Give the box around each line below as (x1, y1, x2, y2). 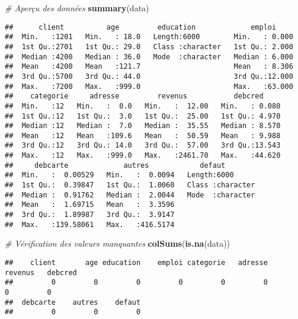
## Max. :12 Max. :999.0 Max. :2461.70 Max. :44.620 (5, 151, 281, 160)
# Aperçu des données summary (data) (5, 2, 149, 14)
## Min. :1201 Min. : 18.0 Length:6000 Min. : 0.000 (5, 33, 293, 42)
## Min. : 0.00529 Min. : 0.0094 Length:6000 (5, 171, 234, 180)
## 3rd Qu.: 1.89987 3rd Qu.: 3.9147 (5, 210, 175, 219)
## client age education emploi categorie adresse (5, 258, 268, 267)
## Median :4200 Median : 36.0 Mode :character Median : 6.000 (5, 52, 293, 61)
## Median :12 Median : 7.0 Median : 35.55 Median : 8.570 (5, 122, 281, 130)
